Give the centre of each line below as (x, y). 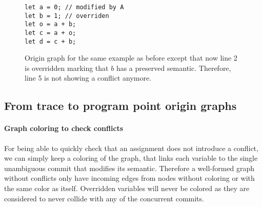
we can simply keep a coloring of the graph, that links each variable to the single (131, 158)
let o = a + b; (51, 24)
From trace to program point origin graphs (120, 106)
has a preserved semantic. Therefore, (174, 68)
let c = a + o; (51, 33)
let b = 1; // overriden (67, 16)
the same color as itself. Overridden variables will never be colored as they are (127, 188)
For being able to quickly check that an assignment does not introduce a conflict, (131, 148)
